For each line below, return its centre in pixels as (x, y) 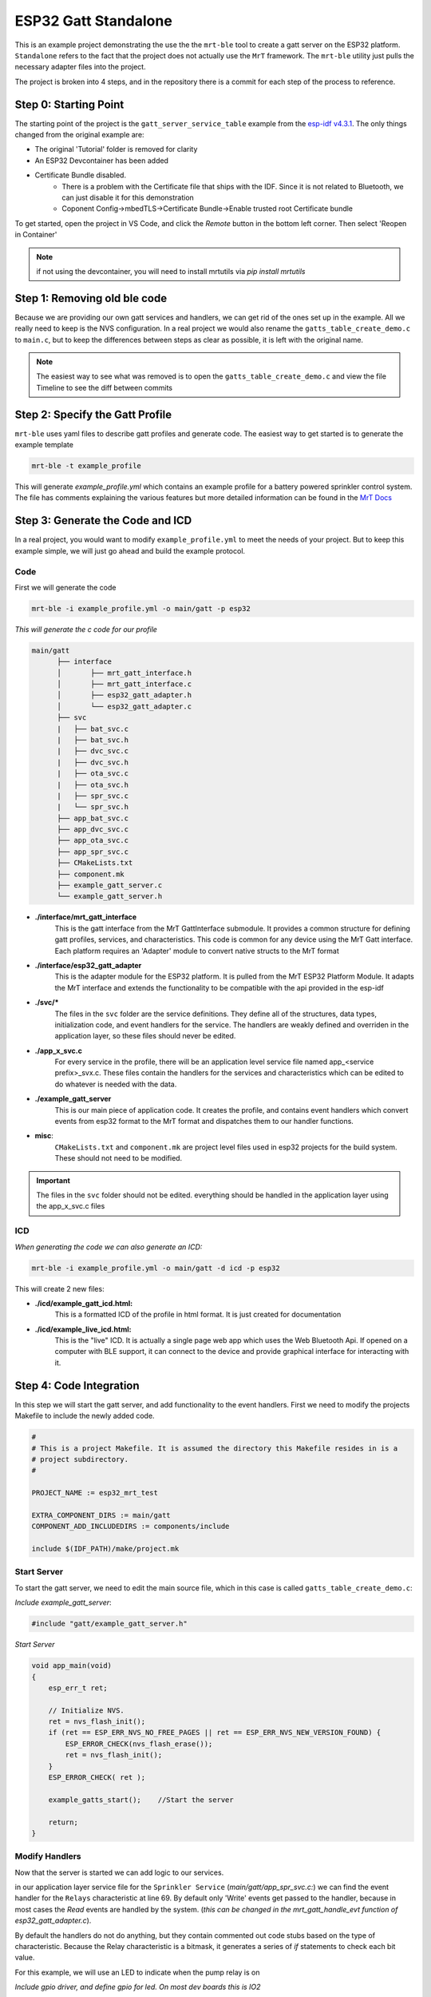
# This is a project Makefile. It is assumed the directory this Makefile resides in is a (215, 1448)
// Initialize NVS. (87, 1710)
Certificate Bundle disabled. (81, 175)
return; (63, 1822)
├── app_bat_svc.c (93, 818)
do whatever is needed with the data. (116, 1084)
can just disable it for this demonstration (128, 197)
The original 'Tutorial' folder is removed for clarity (116, 149)
